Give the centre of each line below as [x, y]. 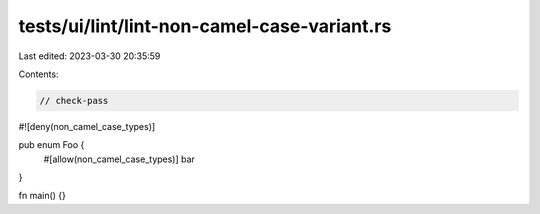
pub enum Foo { [51, 145]
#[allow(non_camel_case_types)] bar [119, 159]
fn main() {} [42, 196]
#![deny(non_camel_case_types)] [87, 126]
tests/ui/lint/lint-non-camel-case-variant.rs [205, 26]
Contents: [38, 74]
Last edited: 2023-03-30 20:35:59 [89, 56]
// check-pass [74, 100]
